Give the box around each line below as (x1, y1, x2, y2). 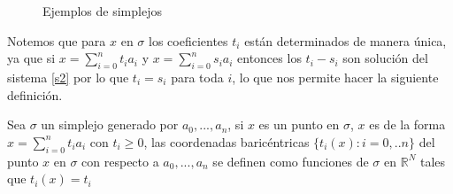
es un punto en (258, 115, 340, 134)
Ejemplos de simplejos (42, 2, 162, 19)
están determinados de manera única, (244, 31, 447, 50)
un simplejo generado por (41, 115, 179, 134)
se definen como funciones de (212, 151, 369, 170)
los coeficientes (149, 31, 228, 50)
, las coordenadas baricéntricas (143, 132, 310, 151)
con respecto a (81, 151, 159, 170)
